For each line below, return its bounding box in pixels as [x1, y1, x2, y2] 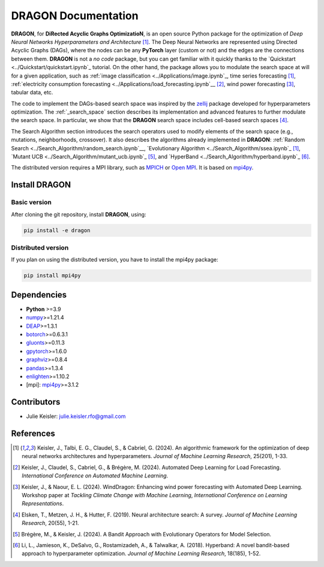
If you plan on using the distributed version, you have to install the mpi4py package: [11, 256, 218, 263]
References [11, 429, 55, 438]
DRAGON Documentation [11, 9, 139, 22]
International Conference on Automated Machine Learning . [22, 472, 169, 479]
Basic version [11, 198, 52, 207]
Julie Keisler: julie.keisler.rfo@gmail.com [26, 412, 126, 420]
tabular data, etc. [11, 89, 53, 96]
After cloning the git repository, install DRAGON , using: [11, 210, 146, 218]
